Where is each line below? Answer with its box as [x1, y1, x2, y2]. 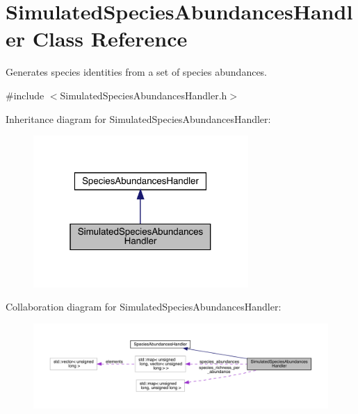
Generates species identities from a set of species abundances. [6, 65, 268, 79]
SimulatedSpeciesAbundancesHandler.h [60, 88, 227, 102]
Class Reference [32, 24, 188, 53]
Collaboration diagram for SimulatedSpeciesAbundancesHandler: [6, 299, 282, 314]
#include [6, 88, 44, 102]
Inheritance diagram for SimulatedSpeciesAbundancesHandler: [6, 111, 271, 126]
